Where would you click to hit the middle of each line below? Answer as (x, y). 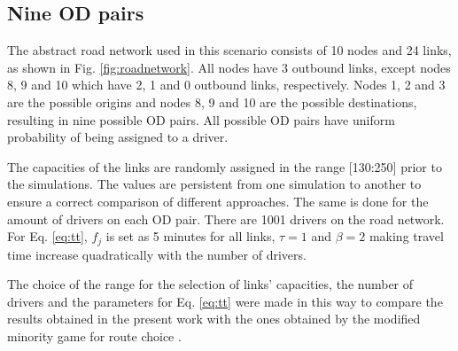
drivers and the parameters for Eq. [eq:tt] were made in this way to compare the (225, 301)
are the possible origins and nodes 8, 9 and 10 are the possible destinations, (212, 101)
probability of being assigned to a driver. (118, 137)
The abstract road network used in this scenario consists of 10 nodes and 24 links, (229, 50)
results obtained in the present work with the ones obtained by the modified (214, 319)
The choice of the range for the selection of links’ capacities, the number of (210, 284)
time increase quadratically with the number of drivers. (157, 254)
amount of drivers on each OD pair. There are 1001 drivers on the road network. (226, 218)
